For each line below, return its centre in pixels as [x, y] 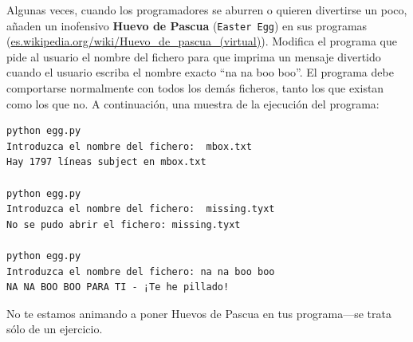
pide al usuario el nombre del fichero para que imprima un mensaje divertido [194, 56]
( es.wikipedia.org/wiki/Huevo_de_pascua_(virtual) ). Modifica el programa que [202, 41]
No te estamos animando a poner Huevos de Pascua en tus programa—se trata [199, 313]
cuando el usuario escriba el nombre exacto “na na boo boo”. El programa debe [200, 72]
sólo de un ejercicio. [55, 329]
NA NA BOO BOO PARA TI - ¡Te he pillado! [118, 287]
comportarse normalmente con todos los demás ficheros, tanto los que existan [195, 88]
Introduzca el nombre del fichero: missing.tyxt [141, 209]
